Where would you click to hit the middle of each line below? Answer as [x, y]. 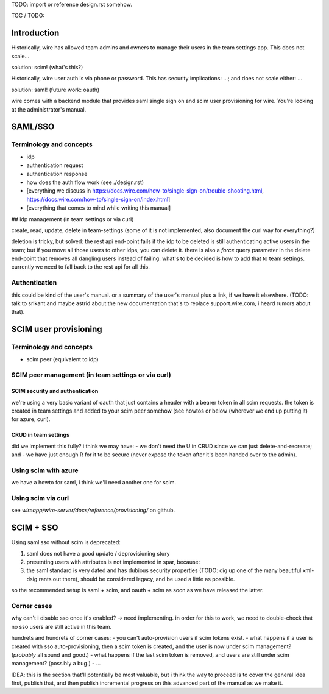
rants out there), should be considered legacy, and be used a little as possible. [137, 579]
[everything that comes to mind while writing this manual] [99, 208]
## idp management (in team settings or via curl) [73, 219]
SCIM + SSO [35, 528]
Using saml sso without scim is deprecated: [66, 542]
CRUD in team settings [41, 435]
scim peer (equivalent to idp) [62, 359]
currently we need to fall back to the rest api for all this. [81, 267]
